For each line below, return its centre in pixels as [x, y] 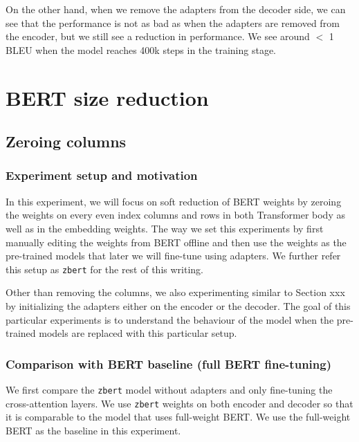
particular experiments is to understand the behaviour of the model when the [170, 319]
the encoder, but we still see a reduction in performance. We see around [158, 36]
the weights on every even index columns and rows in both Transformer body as [175, 215]
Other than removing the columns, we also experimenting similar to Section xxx [175, 292]
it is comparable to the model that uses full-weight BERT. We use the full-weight [178, 417]
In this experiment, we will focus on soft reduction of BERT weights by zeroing [174, 201]
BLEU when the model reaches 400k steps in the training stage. [141, 49]
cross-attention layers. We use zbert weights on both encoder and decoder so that [179, 403]
